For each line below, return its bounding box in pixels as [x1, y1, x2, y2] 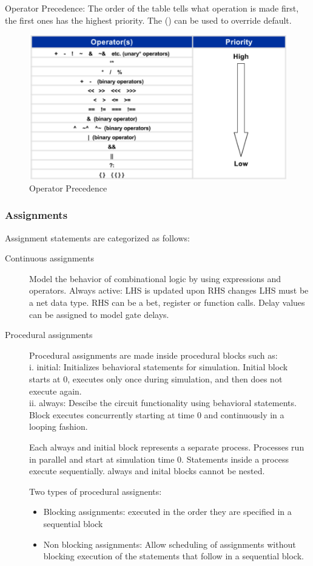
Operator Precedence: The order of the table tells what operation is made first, [5, 2, 299, 14]
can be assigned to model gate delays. [29, 308, 169, 320]
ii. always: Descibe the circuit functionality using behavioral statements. [29, 396, 297, 409]
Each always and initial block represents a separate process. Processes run [29, 440, 305, 453]
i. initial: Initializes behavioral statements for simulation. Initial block [29, 361, 288, 373]
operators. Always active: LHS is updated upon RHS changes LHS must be [29, 284, 309, 297]
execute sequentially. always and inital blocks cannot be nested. [29, 464, 265, 477]
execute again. [29, 384, 82, 397]
